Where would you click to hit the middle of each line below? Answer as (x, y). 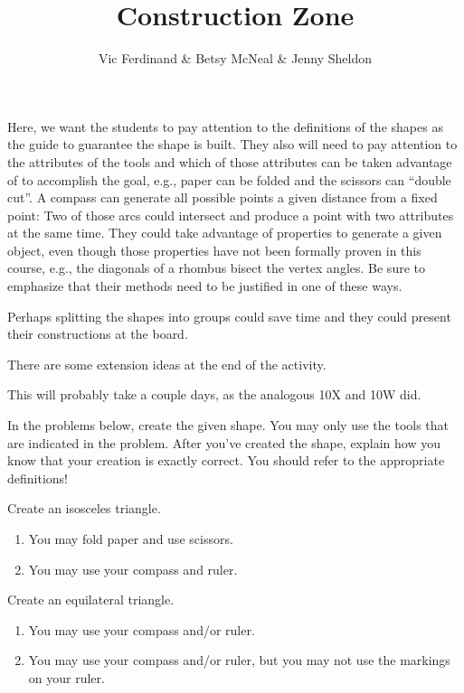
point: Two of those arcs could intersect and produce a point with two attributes (231, 215)
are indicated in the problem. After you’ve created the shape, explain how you (224, 442)
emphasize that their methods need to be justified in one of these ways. (205, 286)
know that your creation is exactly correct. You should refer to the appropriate (226, 460)
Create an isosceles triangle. (84, 508)
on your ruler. (66, 677)
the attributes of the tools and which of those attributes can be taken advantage (230, 161)
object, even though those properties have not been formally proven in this (214, 250)
